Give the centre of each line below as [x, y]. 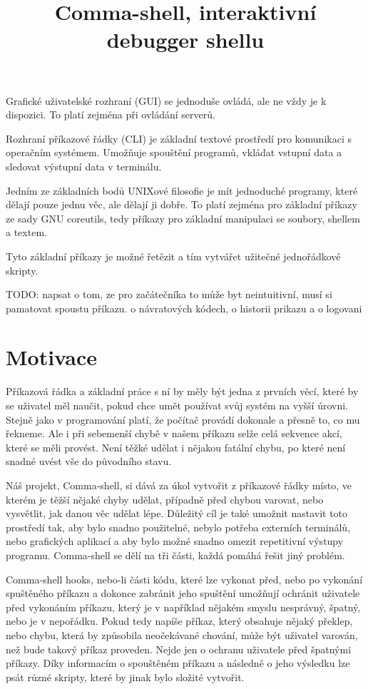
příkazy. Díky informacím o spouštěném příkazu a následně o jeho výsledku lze [178, 663]
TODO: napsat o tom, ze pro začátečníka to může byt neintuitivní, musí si [169, 294]
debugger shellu [185, 40]
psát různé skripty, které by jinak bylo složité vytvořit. [125, 677]
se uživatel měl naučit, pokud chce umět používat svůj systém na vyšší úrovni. [177, 405]
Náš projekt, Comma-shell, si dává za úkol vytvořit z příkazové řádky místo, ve [179, 485]
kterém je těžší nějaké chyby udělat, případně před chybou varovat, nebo [165, 499]
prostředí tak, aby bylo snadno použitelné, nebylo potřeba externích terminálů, [178, 527]
